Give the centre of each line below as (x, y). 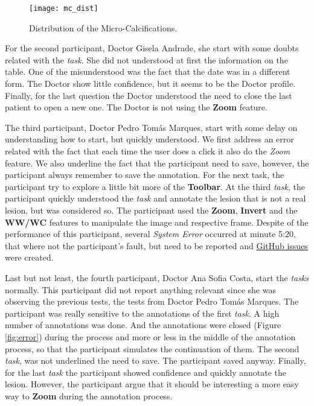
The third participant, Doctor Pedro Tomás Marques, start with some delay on (151, 127)
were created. (29, 257)
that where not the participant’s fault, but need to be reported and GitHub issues (156, 245)
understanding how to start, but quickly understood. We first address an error (149, 139)
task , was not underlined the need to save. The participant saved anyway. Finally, (155, 360)
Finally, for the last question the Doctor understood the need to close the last (149, 95)
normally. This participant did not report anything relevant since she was (140, 289)
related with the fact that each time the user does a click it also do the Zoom (148, 151)
